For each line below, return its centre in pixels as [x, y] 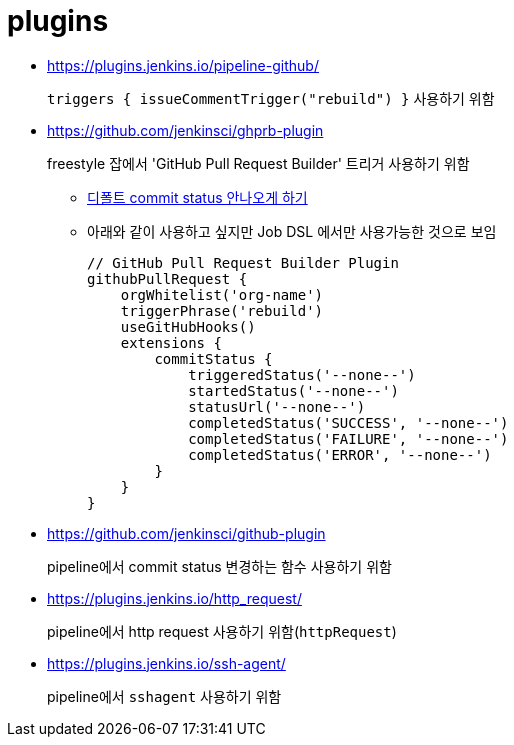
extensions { [171, 342]
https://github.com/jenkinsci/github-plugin [186, 533]
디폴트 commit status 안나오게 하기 [197, 197]
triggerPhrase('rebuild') [222, 310]
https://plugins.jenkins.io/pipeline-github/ [183, 65]
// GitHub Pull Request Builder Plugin [243, 262]
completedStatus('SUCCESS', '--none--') [348, 422]
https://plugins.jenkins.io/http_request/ [174, 598]
